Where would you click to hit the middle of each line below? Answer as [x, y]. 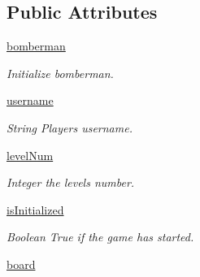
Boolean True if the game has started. [100, 237]
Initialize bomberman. [60, 73]
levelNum [30, 155]
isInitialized [35, 209]
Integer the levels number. [71, 182]
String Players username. [70, 127]
